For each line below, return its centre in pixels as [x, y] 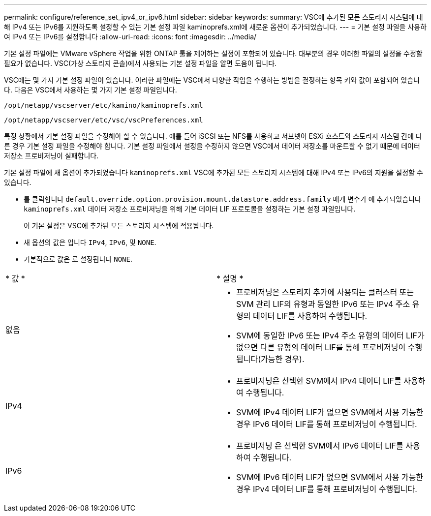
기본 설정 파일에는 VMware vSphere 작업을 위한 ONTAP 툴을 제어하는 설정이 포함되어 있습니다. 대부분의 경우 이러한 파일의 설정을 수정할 [213, 53]
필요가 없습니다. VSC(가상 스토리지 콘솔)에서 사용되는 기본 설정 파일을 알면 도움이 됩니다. [140, 63]
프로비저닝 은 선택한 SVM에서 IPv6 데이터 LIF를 [320, 446]
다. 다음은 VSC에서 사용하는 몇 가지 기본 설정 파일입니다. [91, 90]
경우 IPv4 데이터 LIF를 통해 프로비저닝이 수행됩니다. [327, 489]
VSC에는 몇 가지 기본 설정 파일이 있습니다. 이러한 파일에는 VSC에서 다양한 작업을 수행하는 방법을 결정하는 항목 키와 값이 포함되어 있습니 [212, 80]
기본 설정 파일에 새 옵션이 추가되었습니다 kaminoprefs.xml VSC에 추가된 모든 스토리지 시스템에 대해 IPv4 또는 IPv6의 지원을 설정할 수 [214, 172]
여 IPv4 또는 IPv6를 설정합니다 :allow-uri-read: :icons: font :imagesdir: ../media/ [130, 37]
